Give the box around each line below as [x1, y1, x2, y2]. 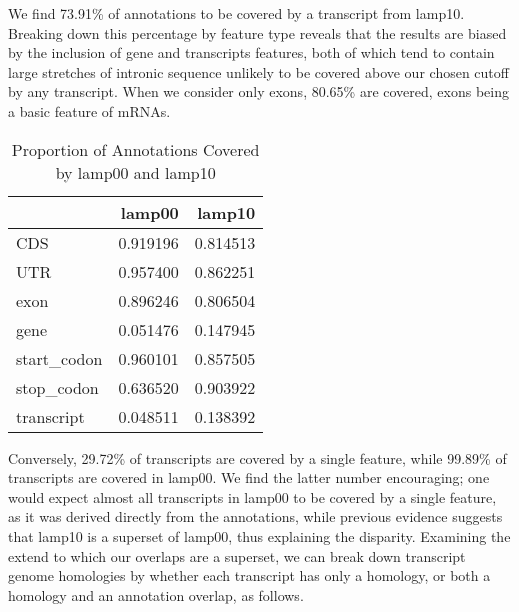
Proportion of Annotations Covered [11, 137, 260, 161]
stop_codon [16, 375, 99, 399]
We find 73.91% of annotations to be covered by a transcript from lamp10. [8, 3, 465, 23]
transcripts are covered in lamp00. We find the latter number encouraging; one [8, 467, 490, 488]
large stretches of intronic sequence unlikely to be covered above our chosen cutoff [8, 61, 509, 82]
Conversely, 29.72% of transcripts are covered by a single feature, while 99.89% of [8, 447, 507, 468]
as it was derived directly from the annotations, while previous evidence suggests [8, 506, 503, 527]
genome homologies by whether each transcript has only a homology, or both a [8, 565, 491, 586]
